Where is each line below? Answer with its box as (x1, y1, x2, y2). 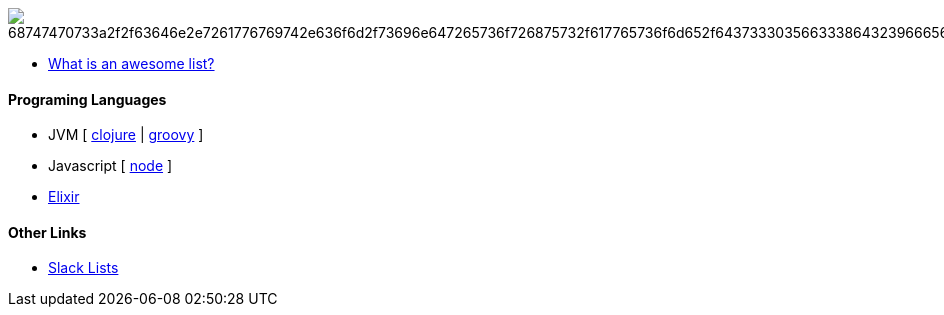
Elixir (48, 188, 80, 206)
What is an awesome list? (48, 55, 215, 72)
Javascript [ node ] (48, 157, 173, 175)
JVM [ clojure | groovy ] (48, 126, 204, 144)
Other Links (8, 223, 87, 241)
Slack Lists (48, 259, 119, 277)
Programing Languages (8, 90, 167, 108)
